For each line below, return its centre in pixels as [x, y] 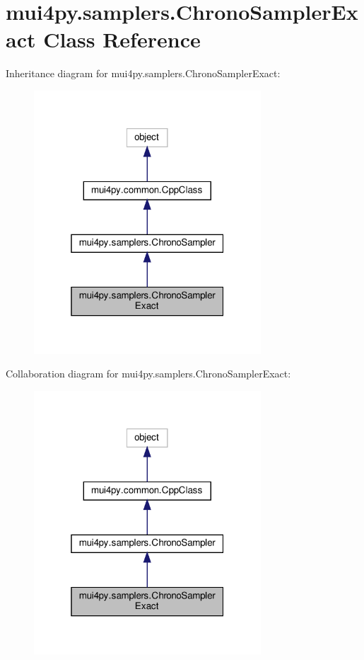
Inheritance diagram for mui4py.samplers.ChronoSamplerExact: [143, 73]
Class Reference [122, 39]
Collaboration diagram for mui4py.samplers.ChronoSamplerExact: [148, 374]
